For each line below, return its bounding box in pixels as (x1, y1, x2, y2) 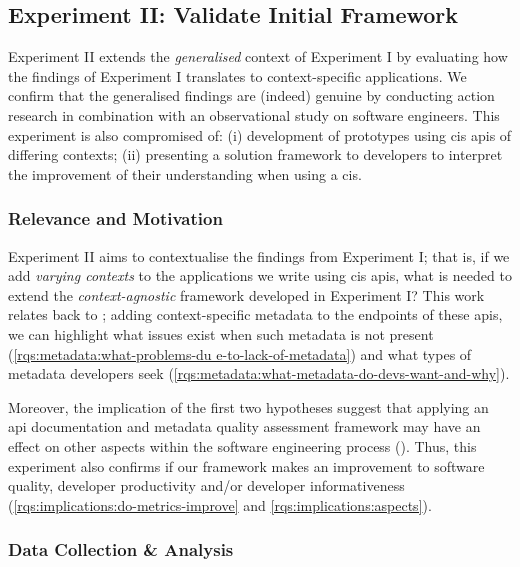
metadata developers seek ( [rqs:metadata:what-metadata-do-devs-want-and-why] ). (8, 363, 510, 384)
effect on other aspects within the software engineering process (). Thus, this (8, 435, 477, 456)
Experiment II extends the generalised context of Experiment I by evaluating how (8, 46, 508, 67)
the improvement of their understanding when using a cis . (8, 163, 362, 184)
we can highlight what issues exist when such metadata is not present (8, 323, 434, 344)
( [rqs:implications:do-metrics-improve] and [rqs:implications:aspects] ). (8, 494, 432, 515)
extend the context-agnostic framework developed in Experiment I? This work (8, 284, 485, 305)
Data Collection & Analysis (8, 537, 234, 562)
